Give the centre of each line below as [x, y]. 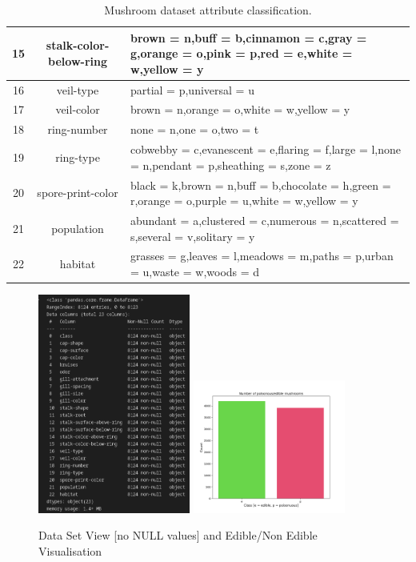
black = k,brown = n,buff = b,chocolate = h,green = [260, 185]
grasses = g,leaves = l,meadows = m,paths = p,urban [262, 256]
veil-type [78, 89]
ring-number [78, 129]
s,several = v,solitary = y [192, 236]
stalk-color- [78, 45]
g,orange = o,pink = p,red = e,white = [241, 53]
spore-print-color [78, 193]
